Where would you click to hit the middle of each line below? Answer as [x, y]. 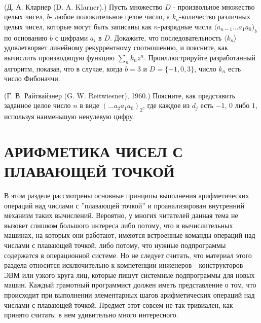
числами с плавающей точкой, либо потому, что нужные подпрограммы [115, 245]
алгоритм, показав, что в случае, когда [63, 68]
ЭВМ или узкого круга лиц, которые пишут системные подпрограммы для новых [129, 275]
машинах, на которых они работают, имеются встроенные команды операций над [130, 235]
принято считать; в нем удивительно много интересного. [91, 315]
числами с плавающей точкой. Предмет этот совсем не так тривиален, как [119, 304]
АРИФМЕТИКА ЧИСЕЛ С [94, 151]
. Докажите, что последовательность [166, 37]
